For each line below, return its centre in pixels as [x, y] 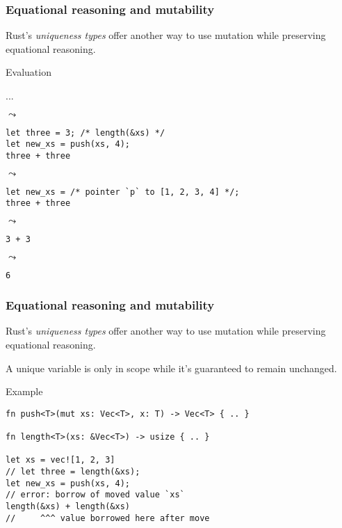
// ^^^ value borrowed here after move [108, 518]
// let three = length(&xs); [73, 472]
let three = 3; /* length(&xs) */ [85, 133]
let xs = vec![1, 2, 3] [60, 460]
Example [24, 391]
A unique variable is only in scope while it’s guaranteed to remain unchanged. [171, 368]
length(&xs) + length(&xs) [68, 507]
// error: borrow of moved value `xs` [95, 495]
